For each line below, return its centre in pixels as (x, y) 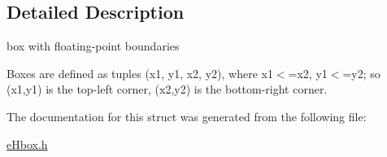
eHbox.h (27, 144)
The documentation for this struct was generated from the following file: (187, 116)
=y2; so (361, 73)
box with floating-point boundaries (93, 46)
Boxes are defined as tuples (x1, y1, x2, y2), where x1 (140, 73)
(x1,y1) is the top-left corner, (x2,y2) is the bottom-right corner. (167, 89)
